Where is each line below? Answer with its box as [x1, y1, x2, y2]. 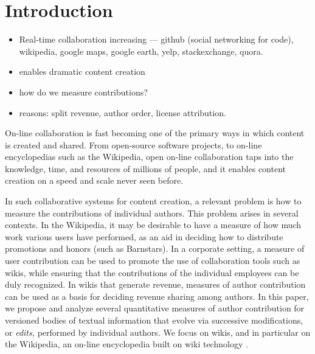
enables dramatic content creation [19, 65, 145, 78]
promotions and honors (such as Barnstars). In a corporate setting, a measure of [5, 242, 305, 255]
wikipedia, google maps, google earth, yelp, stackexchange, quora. [19, 44, 263, 57]
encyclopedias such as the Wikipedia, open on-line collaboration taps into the [5, 150, 294, 163]
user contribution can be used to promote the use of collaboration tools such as [5, 254, 300, 267]
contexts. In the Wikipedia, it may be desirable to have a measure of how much [5, 218, 302, 231]
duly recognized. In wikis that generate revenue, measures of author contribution [5, 278, 306, 291]
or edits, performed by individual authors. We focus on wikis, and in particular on [5, 325, 311, 338]
